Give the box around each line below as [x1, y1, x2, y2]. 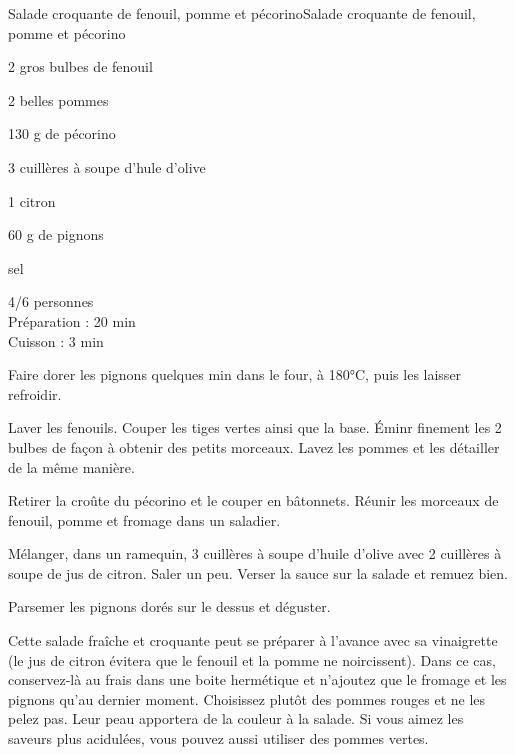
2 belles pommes [8, 89, 109, 110]
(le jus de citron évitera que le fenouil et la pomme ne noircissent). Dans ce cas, [8, 649, 496, 670]
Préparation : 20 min [8, 310, 136, 331]
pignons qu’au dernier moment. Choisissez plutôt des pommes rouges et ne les [8, 688, 486, 709]
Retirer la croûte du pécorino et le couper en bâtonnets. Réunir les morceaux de [8, 490, 499, 511]
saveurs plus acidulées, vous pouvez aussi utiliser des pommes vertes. [8, 728, 429, 749]
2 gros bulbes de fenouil [8, 56, 153, 77]
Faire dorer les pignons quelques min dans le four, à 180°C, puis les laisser [8, 364, 462, 385]
